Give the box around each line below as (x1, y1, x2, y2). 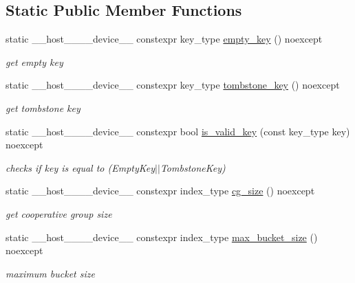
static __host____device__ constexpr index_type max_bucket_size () (6, 229, 318, 244)
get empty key (6, 54, 63, 69)
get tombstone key (6, 100, 80, 115)
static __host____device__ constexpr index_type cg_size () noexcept (6, 183, 315, 198)
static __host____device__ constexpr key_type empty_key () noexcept (6, 32, 323, 46)
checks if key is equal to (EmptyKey (6, 160, 155, 174)
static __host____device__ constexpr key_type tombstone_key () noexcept (6, 78, 340, 92)
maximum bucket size (6, 266, 95, 280)
